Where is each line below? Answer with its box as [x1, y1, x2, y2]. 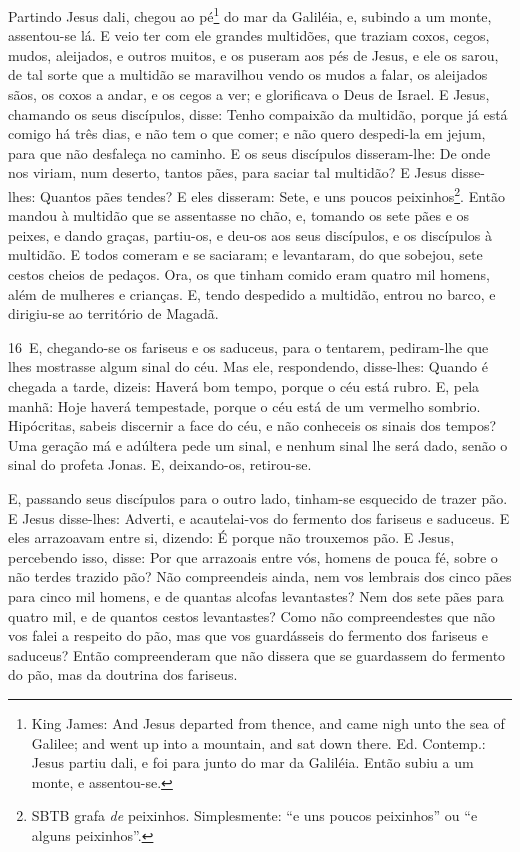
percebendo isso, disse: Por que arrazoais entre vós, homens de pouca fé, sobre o [8, 546, 498, 567]
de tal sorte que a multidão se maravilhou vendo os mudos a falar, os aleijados [8, 64, 488, 85]
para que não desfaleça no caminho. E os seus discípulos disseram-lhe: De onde [8, 142, 491, 163]
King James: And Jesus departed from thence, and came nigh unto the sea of [31, 712, 505, 733]
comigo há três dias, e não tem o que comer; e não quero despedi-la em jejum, [8, 123, 486, 144]
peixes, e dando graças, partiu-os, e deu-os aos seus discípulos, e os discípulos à [8, 224, 492, 245]
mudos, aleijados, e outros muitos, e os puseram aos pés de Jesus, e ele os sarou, [8, 44, 499, 65]
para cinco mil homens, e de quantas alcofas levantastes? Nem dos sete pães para [8, 585, 504, 606]
